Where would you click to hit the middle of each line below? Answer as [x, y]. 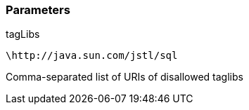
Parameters [38, 10]
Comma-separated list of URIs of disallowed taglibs [124, 77]
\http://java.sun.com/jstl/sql [92, 56]
